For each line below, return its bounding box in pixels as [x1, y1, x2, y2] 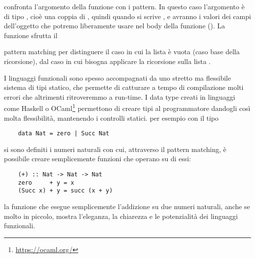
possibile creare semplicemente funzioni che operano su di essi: [4, 153, 191, 164]
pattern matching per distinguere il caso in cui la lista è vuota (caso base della [4, 46, 240, 57]
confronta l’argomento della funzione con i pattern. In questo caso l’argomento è [4, 1, 245, 11]
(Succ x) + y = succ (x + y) [18, 187, 113, 194]
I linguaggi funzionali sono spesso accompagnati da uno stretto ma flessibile [4, 72, 231, 83]
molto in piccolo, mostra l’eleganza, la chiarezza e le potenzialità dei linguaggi [4, 211, 238, 221]
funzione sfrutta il [4, 30, 58, 40]
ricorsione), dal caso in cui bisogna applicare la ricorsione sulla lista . [4, 56, 211, 66]
